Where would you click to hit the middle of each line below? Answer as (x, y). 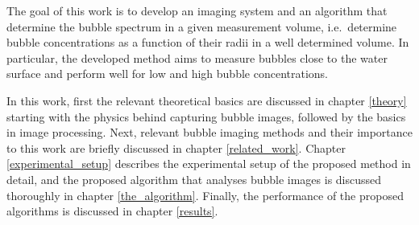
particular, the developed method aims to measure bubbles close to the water (197, 57)
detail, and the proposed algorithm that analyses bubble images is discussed (194, 179)
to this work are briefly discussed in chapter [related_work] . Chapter (176, 147)
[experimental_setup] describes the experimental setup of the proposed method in (209, 164)
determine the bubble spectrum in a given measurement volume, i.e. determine (202, 26)
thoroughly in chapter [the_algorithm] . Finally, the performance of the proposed (205, 195)
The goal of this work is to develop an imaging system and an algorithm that (197, 10)
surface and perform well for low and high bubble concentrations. (167, 74)
